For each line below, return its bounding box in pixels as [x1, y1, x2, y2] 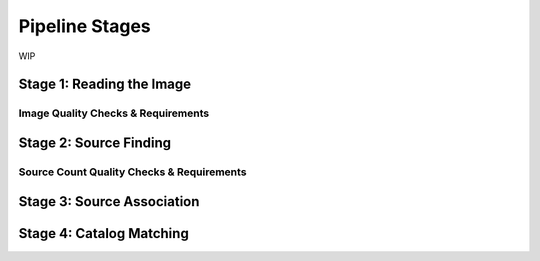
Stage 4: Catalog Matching [18, 225, 189, 242]
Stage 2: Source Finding [18, 134, 172, 151]
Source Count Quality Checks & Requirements [18, 165, 247, 179]
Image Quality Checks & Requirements [18, 106, 210, 120]
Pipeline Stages [18, 15, 152, 37]
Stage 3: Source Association [18, 193, 200, 210]
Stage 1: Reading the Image [18, 76, 192, 93]
